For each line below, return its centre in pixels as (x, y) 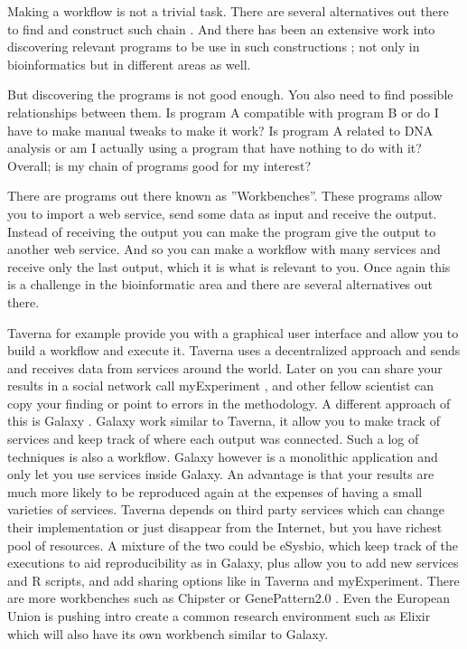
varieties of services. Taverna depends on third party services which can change (226, 509)
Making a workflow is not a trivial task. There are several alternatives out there (228, 11)
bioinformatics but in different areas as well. (129, 64)
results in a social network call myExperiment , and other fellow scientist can (221, 386)
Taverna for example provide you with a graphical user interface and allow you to (233, 332)
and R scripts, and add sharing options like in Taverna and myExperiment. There (233, 580)
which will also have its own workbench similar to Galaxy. (168, 633)
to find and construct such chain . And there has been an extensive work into (221, 28)
